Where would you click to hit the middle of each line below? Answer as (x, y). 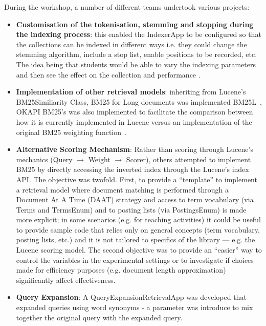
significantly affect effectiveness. (66, 280)
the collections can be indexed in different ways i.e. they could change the (131, 44)
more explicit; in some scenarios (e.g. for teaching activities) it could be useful (138, 219)
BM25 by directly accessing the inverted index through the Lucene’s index (132, 169)
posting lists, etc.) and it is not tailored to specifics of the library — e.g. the (136, 239)
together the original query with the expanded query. (99, 317)
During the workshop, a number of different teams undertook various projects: (127, 7)
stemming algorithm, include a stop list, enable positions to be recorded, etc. (137, 54)
